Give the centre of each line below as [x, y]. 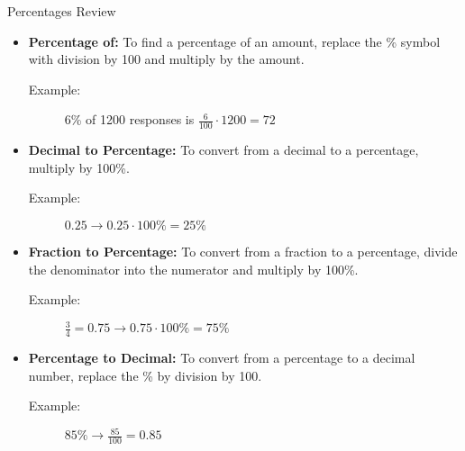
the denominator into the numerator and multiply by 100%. [193, 269]
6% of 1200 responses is [129, 119]
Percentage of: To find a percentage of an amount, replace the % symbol [234, 41]
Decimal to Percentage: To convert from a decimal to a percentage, [223, 150]
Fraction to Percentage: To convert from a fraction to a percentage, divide [243, 251]
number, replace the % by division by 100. [145, 375]
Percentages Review [62, 11]
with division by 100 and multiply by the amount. [166, 59]
